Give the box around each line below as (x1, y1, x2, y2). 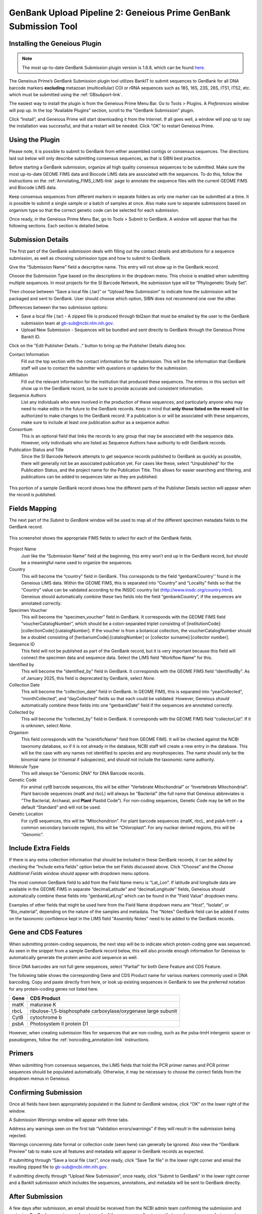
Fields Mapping (9, 504, 57, 512)
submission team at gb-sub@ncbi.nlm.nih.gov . (21, 320, 114, 326)
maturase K (30, 1001, 56, 1008)
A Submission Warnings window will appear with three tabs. (9, 1117, 129, 1123)
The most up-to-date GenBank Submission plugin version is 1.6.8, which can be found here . (22, 65, 205, 70)
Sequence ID (9, 641, 35, 647)
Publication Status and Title (9, 447, 64, 453)
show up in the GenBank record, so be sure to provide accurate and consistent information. (21, 386, 204, 391)
